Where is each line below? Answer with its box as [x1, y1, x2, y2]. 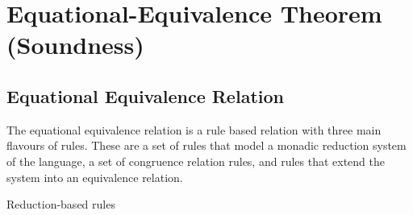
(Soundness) [6, 28, 144, 61]
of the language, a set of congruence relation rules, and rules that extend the [6, 152, 385, 169]
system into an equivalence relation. [6, 168, 183, 185]
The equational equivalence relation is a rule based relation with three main [6, 121, 382, 138]
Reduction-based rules [6, 196, 115, 213]
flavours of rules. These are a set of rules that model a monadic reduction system [6, 137, 407, 154]
